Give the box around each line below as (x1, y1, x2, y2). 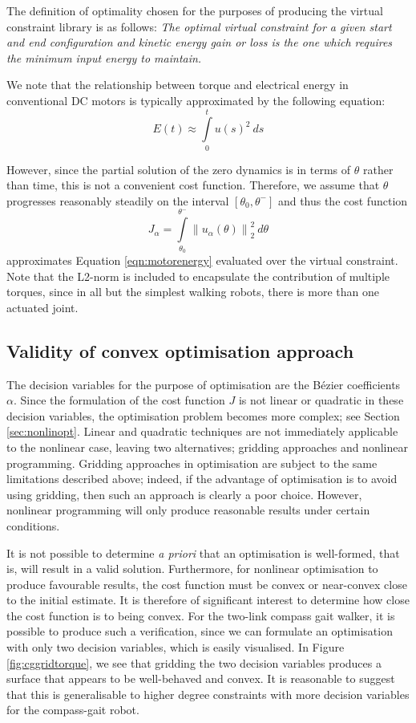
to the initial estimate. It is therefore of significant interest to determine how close (6, 591, 410, 608)
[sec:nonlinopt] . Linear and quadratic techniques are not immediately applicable (6, 423, 398, 440)
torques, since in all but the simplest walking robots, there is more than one (6, 283, 379, 300)
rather (362, 160, 394, 177)
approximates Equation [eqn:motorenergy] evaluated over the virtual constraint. (6, 252, 398, 268)
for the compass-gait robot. (6, 701, 139, 718)
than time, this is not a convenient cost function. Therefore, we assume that (6, 177, 380, 193)
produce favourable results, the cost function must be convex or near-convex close (6, 575, 407, 592)
